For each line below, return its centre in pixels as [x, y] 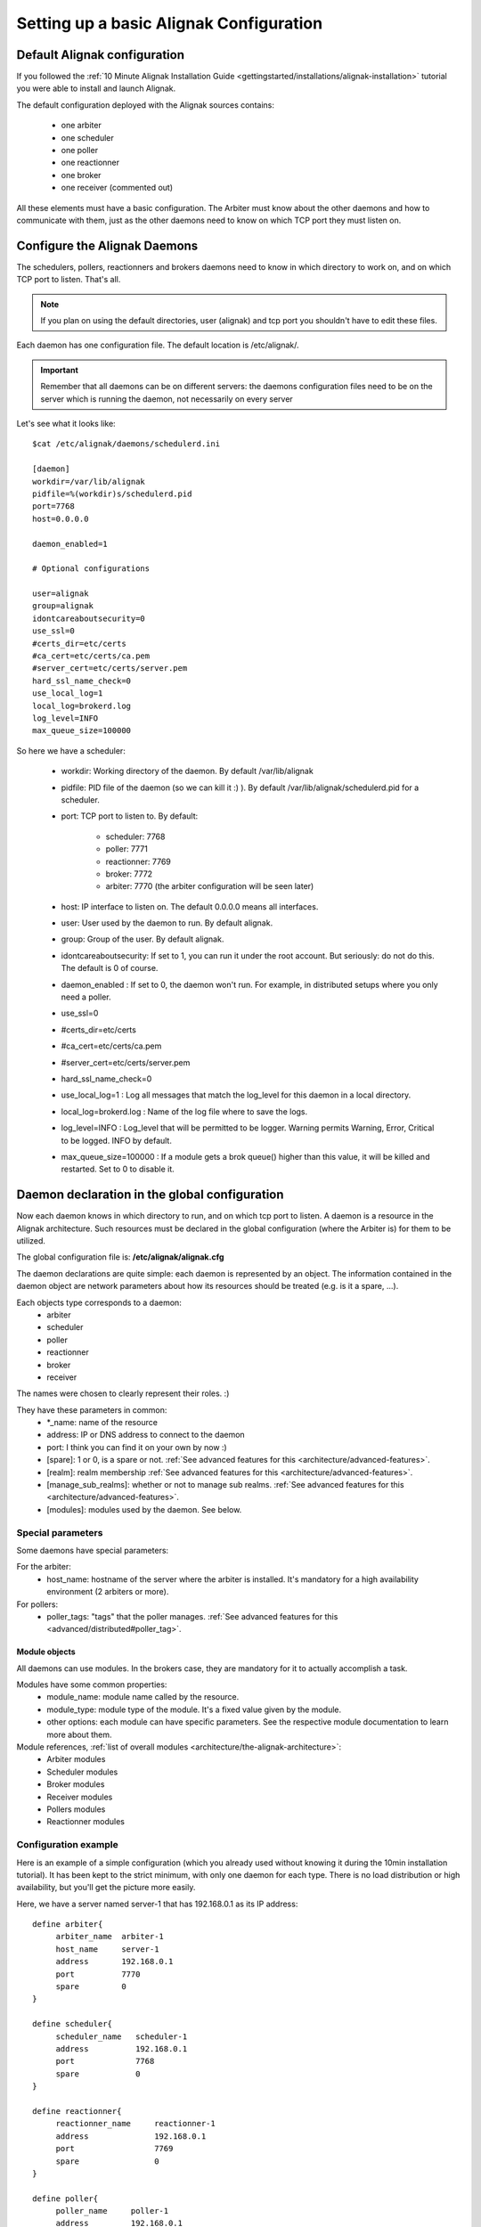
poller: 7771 [127, 849]
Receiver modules [80, 1797]
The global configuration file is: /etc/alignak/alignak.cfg [120, 1257]
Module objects [46, 1652]
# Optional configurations [91, 569]
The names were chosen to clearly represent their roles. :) [123, 1393]
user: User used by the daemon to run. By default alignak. [167, 923]
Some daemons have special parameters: [93, 1550]
